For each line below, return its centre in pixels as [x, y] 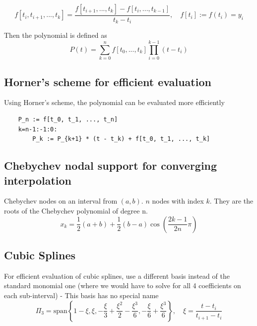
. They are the [231, 201]
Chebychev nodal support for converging [111, 165]
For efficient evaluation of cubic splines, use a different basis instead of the [117, 275]
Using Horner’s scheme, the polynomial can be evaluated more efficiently [114, 102]
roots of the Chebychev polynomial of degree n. [76, 210]
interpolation [38, 180]
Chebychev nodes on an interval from [61, 201]
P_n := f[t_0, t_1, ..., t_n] [68, 119]
